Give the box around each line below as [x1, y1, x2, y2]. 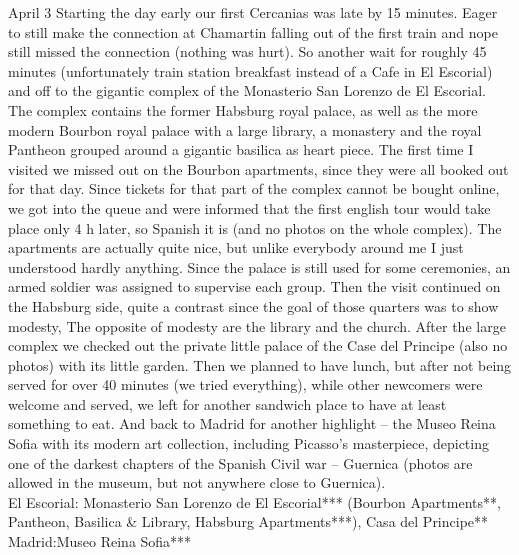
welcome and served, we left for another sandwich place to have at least [8, 393, 447, 414]
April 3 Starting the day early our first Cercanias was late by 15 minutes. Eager [8, 2, 498, 22]
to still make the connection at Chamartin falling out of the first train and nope [8, 21, 498, 42]
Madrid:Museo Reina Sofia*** [8, 531, 192, 552]
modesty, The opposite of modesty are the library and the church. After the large [8, 315, 506, 336]
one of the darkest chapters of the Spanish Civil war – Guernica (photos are [8, 452, 473, 473]
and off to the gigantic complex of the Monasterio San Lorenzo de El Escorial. [8, 80, 487, 101]
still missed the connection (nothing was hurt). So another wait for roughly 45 [8, 41, 487, 62]
